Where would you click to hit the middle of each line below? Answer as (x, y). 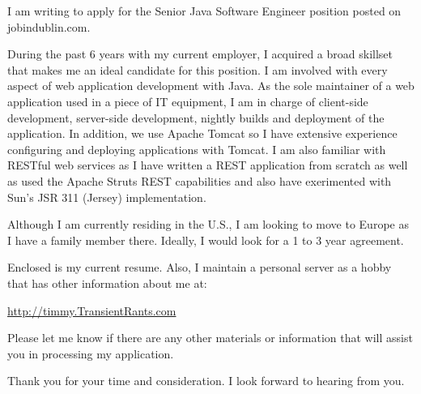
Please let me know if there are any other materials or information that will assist (210, 338)
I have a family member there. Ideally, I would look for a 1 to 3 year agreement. (206, 240)
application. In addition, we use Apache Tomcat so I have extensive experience (202, 133)
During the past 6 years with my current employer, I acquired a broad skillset (200, 54)
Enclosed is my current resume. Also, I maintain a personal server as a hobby (200, 267)
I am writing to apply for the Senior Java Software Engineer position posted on (204, 11)
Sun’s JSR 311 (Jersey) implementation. (107, 197)
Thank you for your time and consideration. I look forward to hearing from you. (206, 381)
